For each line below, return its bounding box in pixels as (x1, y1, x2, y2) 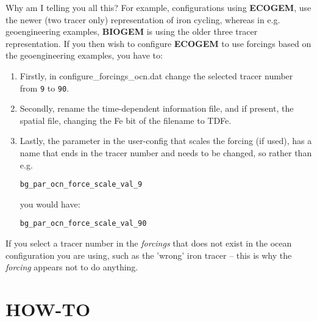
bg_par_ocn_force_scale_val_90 (20, 219, 147, 228)
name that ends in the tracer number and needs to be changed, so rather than (20, 146, 312, 159)
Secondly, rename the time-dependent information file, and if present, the (20, 102, 294, 115)
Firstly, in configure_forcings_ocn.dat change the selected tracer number (20, 69, 293, 82)
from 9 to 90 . (20, 81, 69, 94)
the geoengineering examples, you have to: (5, 49, 163, 62)
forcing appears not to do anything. (5, 261, 138, 273)
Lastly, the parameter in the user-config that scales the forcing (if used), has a (20, 134, 312, 147)
